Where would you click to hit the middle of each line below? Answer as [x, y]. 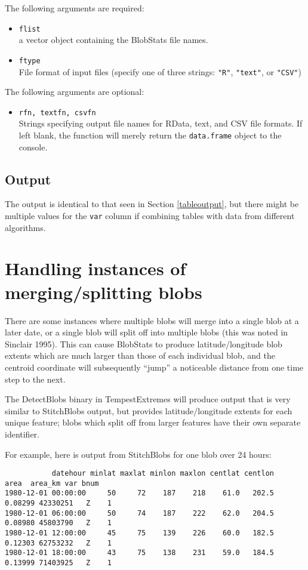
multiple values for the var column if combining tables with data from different [150, 216]
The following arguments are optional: [75, 92]
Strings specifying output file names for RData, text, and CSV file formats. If [161, 123]
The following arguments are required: [75, 8]
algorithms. [25, 227]
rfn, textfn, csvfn [57, 113]
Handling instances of [96, 268]
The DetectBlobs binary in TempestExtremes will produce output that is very [148, 399]
